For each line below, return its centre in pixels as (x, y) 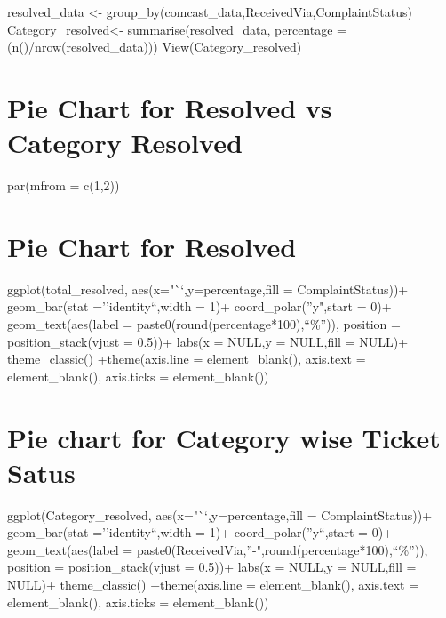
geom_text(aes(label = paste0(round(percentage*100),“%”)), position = (204, 324)
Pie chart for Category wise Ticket (224, 437)
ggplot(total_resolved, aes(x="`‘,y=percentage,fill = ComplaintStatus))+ (208, 289)
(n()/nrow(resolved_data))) (83, 47)
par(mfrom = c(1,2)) (64, 185)
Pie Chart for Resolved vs (170, 107)
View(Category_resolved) (232, 47)
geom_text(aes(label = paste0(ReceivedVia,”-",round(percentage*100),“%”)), (218, 549)
